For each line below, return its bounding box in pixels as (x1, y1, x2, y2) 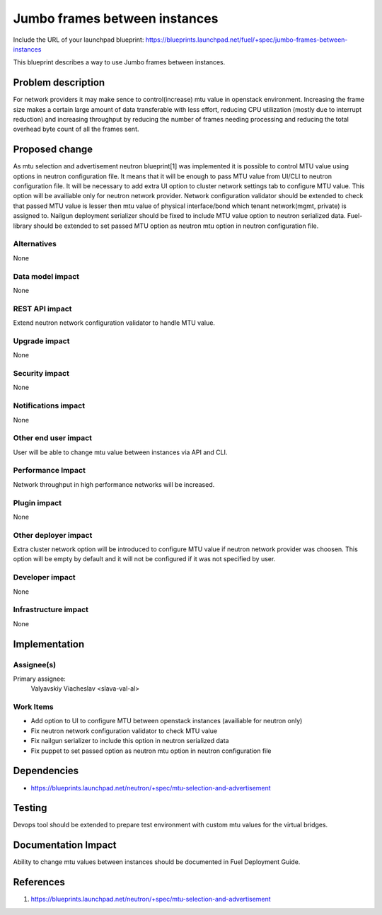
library (13, 221, 32, 230)
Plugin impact (13, 497, 62, 507)
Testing (13, 802, 47, 814)
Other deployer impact (13, 530, 93, 540)
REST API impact (13, 304, 72, 313)
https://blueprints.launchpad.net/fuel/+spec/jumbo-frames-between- (145, 35, 348, 44)
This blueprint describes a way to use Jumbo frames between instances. (13, 58, 226, 67)
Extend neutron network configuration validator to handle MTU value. (13, 318, 216, 327)
